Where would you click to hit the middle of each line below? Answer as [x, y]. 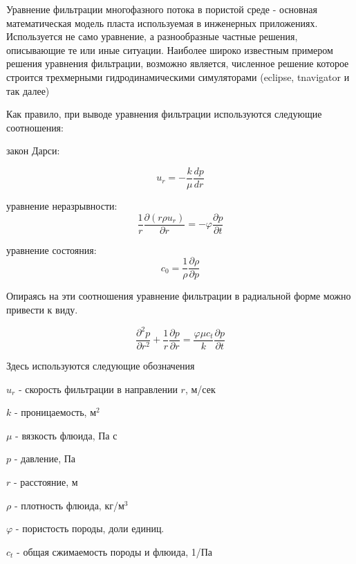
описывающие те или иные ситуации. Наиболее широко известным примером [170, 49]
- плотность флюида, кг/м [69, 505]
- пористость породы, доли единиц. [90, 528]
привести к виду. [42, 309]
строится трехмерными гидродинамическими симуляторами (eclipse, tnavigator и [178, 76]
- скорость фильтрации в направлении [98, 389]
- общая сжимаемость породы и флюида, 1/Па [115, 551]
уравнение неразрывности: [62, 206]
